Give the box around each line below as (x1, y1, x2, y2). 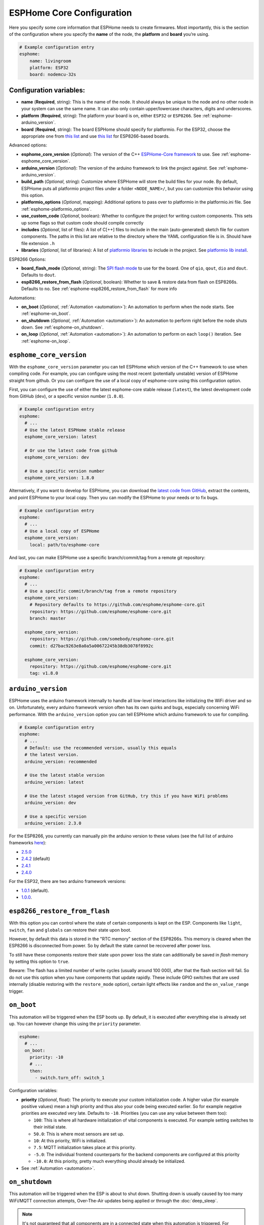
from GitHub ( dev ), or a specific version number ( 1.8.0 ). (9, 393, 125, 399)
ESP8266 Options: (9, 256, 46, 262)
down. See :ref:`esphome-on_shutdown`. (21, 324, 104, 330)
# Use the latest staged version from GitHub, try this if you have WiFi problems (24, 793, 228, 799)
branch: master (29, 615, 66, 621)
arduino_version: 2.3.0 (24, 821, 82, 826)
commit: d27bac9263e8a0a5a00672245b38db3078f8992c (29, 643, 154, 649)
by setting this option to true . (9, 958, 69, 965)
